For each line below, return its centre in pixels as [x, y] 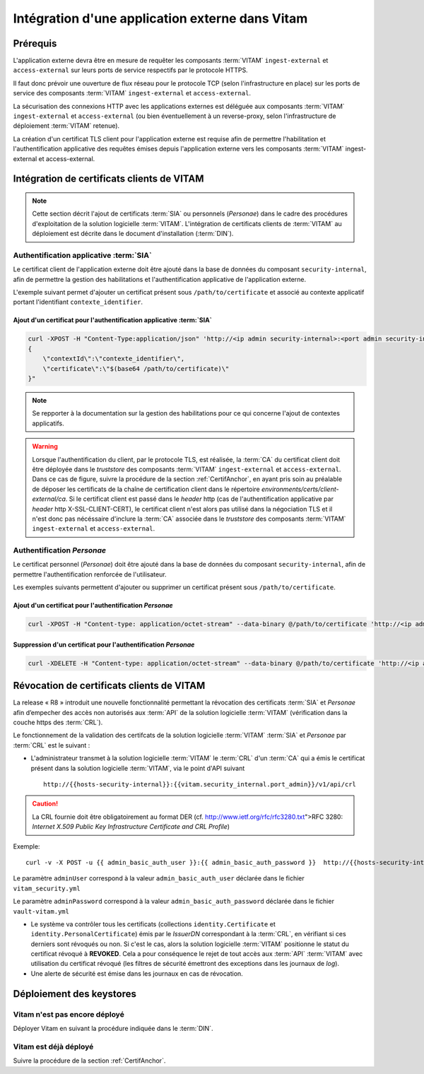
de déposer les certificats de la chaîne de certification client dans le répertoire [146, 489]
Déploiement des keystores [75, 994]
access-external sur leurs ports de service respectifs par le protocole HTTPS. [130, 70]
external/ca [49, 499]
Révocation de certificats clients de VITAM [109, 686]
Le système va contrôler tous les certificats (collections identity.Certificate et [153, 924]
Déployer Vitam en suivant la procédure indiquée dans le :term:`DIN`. [113, 1029]
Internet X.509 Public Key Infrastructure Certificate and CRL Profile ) [131, 827]
